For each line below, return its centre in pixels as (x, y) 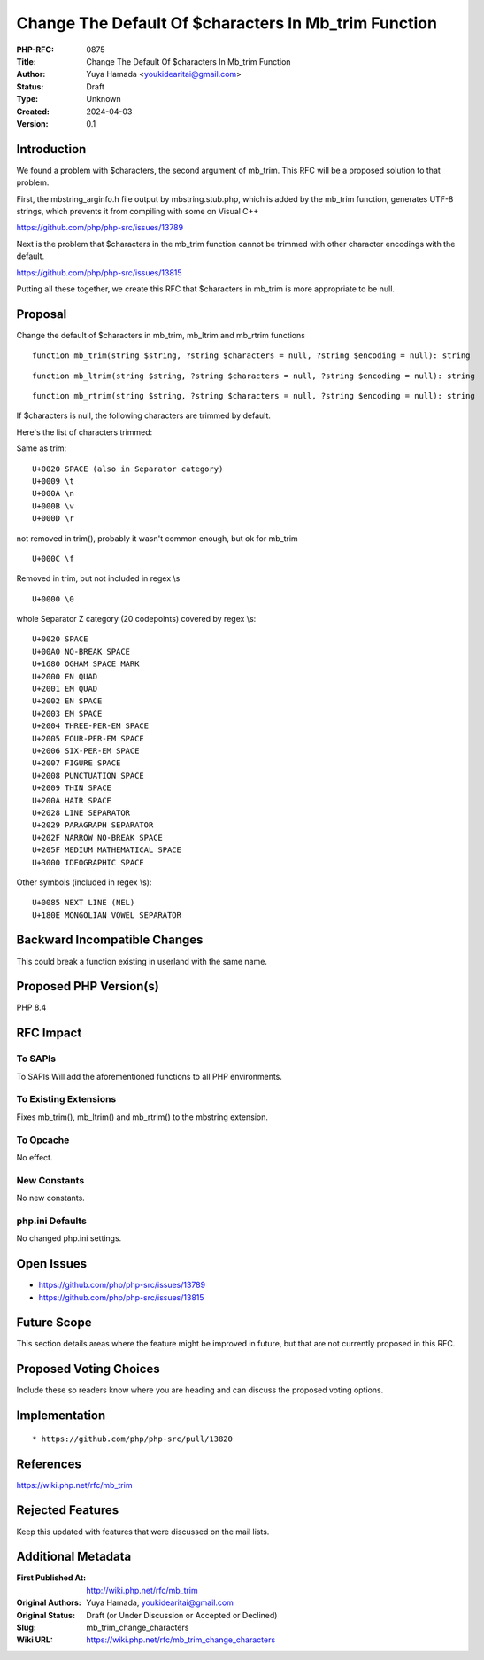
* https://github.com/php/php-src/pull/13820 (133, 1439)
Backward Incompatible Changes (110, 940)
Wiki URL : (35, 1640)
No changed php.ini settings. (69, 1238)
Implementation (61, 1416)
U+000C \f (53, 559)
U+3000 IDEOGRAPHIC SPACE (88, 862)
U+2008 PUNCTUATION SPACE (88, 776)
